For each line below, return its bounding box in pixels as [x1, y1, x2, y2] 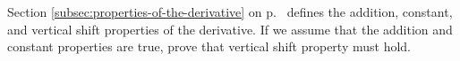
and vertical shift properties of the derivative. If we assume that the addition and [7, 19, 453, 38]
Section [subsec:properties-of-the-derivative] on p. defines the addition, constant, [7, 3, 453, 20]
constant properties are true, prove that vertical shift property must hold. [7, 37, 411, 56]
